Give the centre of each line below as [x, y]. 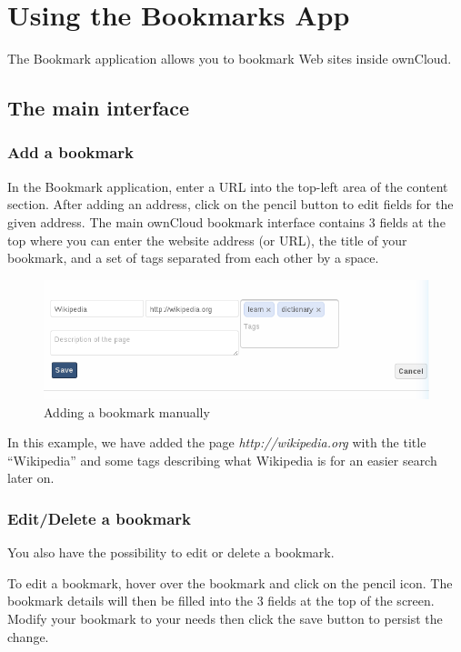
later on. [31, 478]
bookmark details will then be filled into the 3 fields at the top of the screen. [221, 601]
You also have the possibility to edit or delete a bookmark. [171, 552]
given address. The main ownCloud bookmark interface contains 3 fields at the [226, 221]
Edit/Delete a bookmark [100, 518]
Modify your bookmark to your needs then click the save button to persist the [225, 618]
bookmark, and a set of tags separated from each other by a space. [193, 258]
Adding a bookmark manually [127, 411]
